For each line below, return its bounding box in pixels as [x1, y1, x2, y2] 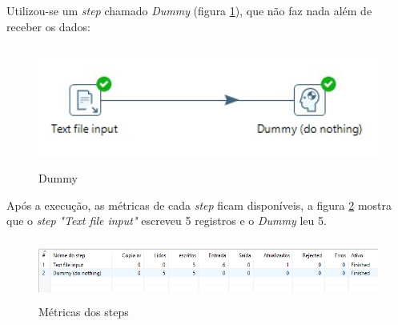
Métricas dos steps [38, 303, 129, 319]
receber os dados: [6, 18, 90, 34]
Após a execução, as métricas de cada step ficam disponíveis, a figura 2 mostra [6, 196, 392, 213]
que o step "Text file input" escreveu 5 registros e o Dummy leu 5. [6, 212, 327, 229]
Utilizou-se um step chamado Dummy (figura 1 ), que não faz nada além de [6, 2, 372, 18]
